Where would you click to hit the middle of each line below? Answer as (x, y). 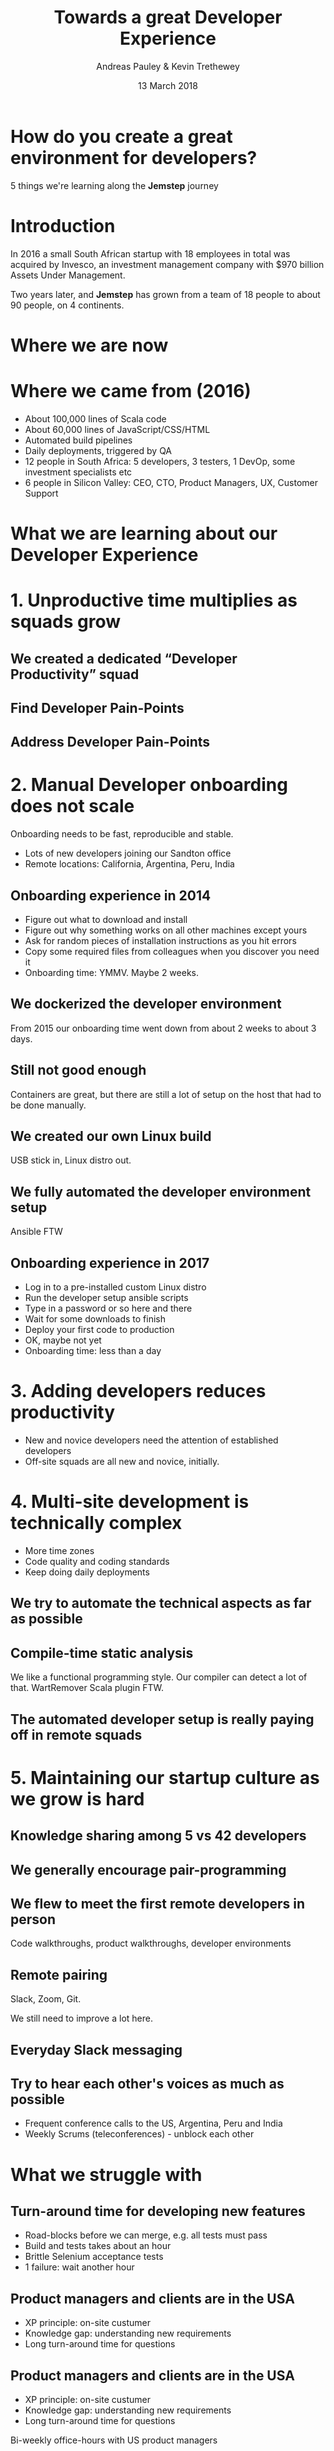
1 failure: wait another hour (79, 2267)
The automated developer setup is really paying (162, 1719)
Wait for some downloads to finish (95, 1319)
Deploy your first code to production (99, 1330)
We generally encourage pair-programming (148, 1869)
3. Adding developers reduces (138, 1391)
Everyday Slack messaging (96, 2049)
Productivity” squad (75, 674)
